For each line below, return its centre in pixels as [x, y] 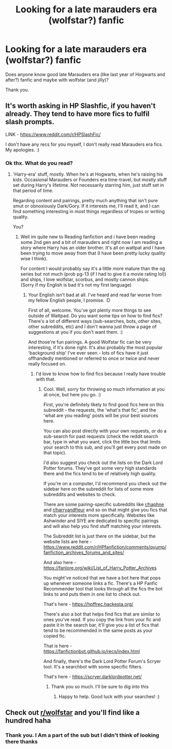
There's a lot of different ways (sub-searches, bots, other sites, [95, 321]
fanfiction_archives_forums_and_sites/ [84, 552]
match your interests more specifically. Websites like [99, 515]
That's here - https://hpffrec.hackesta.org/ [88, 604]
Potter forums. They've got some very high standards [100, 468]
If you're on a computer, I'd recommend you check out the [105, 484]
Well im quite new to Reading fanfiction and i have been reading [88, 237]
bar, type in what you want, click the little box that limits [102, 442]
